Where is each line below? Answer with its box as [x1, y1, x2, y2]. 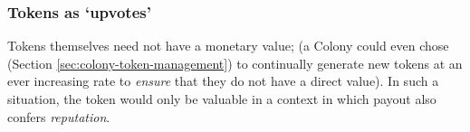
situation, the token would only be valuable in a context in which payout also [7, 90, 436, 108]
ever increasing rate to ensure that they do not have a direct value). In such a [7, 71, 439, 90]
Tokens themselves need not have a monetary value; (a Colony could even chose [7, 36, 449, 55]
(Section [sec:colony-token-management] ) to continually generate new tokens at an [7, 53, 463, 72]
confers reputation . [7, 107, 110, 126]
